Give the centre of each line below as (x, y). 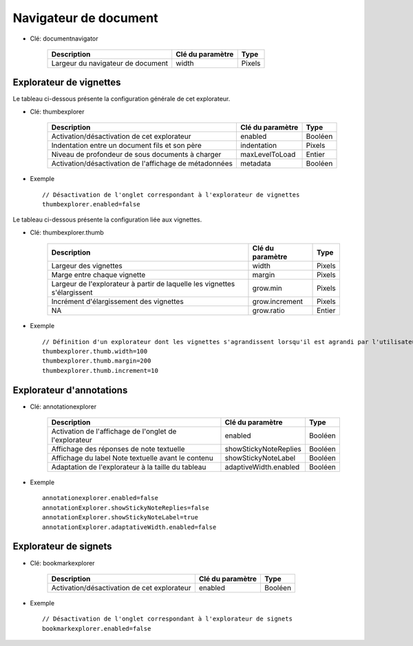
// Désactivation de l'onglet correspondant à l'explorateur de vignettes (171, 195)
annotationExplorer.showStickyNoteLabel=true (120, 517)
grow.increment (277, 301)
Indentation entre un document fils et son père (127, 146)
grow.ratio (268, 311)
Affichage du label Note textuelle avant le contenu (132, 458)
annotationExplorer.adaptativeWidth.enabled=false (129, 527)
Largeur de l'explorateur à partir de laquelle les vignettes (143, 284)
